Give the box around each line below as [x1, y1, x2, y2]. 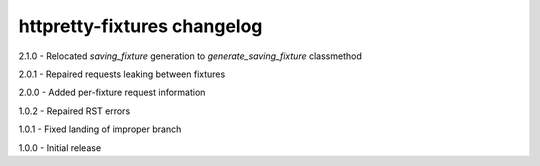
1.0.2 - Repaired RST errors [18, 105, 131, 117]
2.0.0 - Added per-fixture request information [18, 86, 206, 99]
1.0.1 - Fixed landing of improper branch [18, 123, 182, 135]
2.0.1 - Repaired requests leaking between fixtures [18, 68, 226, 80]
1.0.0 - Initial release [18, 141, 102, 154]
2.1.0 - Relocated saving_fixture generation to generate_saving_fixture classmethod [18, 50, 362, 62]
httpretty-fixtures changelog [18, 15, 263, 37]
